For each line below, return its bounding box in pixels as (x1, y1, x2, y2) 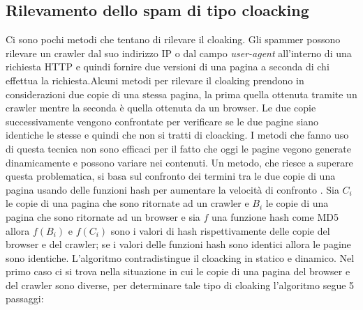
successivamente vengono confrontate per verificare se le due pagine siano (6, 114, 319, 128)
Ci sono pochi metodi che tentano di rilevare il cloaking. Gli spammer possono (6, 32, 341, 47)
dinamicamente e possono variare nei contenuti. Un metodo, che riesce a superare (6, 155, 353, 169)
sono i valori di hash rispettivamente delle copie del (110, 223, 330, 238)
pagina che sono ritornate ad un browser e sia (6, 209, 200, 224)
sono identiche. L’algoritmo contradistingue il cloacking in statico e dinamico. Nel (6, 250, 355, 265)
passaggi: (6, 291, 44, 306)
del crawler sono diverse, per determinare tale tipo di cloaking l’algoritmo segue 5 (6, 277, 355, 292)
